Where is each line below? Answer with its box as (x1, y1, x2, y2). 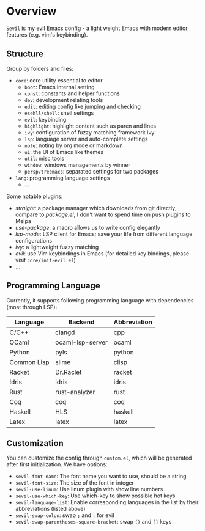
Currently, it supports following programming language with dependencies (6, 296, 194, 304)
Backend (68, 318, 95, 326)
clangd (54, 328, 75, 337)
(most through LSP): (6, 303, 58, 310)
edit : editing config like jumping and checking (24, 103, 141, 110)
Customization (6, 438, 64, 449)
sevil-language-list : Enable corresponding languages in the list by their (15, 499, 199, 506)
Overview (6, 4, 57, 18)
